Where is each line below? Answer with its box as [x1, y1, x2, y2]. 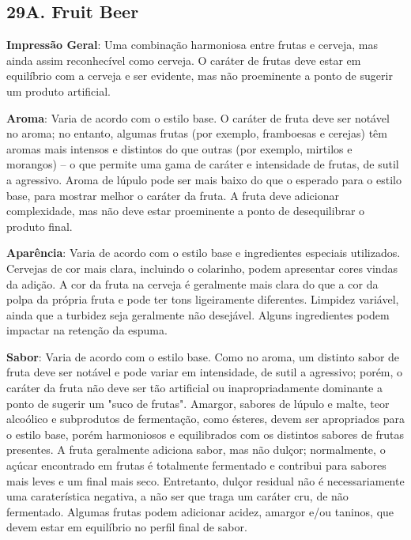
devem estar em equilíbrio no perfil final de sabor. [6, 519, 247, 535]
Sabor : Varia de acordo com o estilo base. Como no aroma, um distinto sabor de [6, 348, 400, 364]
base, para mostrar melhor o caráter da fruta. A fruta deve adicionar [6, 187, 339, 203]
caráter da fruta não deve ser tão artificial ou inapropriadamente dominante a [6, 380, 383, 396]
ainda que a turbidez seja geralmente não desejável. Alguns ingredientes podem [6, 306, 390, 323]
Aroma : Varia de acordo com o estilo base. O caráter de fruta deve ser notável [6, 109, 390, 126]
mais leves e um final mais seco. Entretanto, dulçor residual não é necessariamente [6, 472, 405, 489]
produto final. [6, 217, 73, 234]
